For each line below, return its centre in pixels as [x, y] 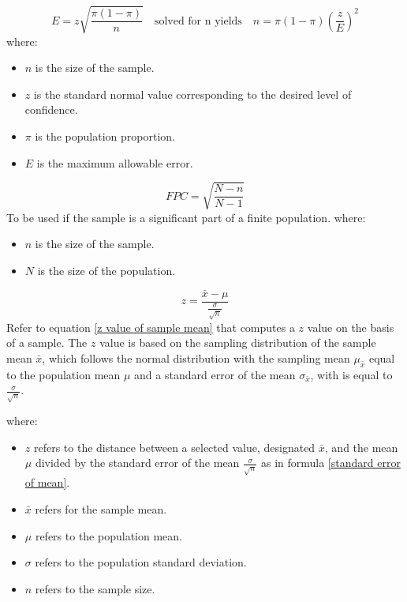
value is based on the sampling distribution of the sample [238, 342]
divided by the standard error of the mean [137, 463]
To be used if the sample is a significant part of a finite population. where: [186, 217]
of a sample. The [47, 342]
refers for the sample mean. [101, 508]
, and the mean [361, 447]
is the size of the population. [106, 270]
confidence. [51, 109]
